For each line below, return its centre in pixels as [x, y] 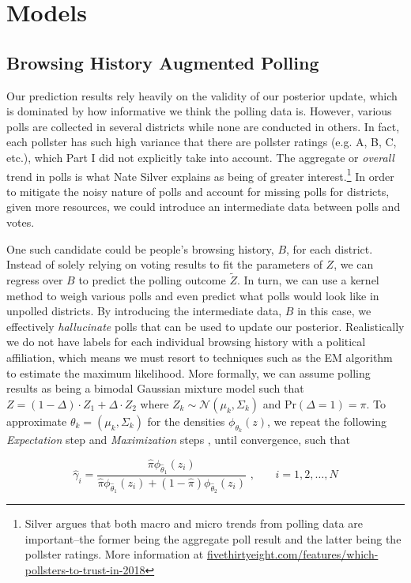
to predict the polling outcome [152, 279]
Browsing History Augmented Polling [163, 62]
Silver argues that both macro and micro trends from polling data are [194, 523]
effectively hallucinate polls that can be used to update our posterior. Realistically [205, 326]
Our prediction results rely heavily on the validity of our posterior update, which [202, 95]
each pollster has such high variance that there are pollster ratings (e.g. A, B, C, [202, 142]
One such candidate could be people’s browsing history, [140, 248]
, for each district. [330, 248]
